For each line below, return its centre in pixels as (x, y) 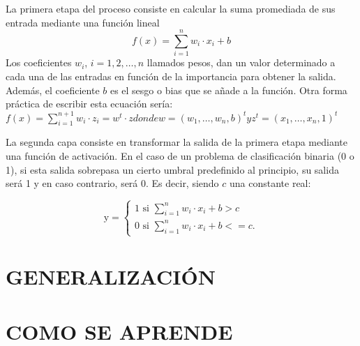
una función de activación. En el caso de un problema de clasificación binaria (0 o (180, 156)
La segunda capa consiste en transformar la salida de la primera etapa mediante (177, 142)
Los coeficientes (39, 62)
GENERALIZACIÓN (111, 277)
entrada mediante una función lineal (83, 22)
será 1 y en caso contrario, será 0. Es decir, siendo (112, 183)
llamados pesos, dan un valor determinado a (241, 62)
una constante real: (270, 183)
